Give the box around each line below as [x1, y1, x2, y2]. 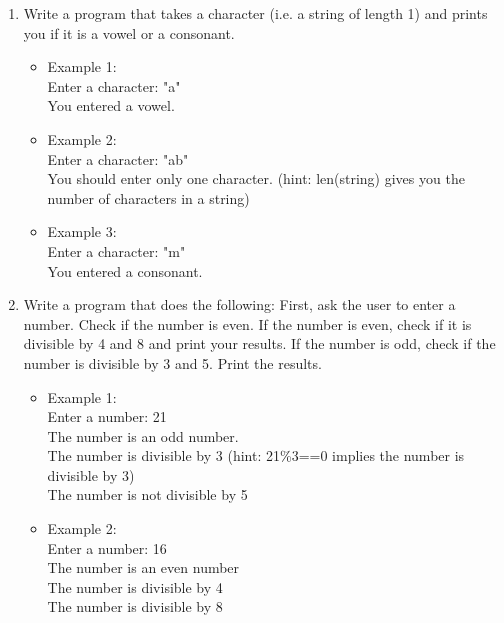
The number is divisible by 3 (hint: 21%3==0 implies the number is [47, 445, 465, 466]
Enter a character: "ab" [47, 148, 189, 169]
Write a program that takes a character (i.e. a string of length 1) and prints [23, 3, 488, 23]
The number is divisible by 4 [47, 576, 223, 597]
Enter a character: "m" [47, 240, 186, 261]
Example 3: [47, 221, 117, 242]
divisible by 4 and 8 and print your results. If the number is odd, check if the [23, 333, 496, 354]
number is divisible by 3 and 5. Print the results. [23, 352, 322, 373]
